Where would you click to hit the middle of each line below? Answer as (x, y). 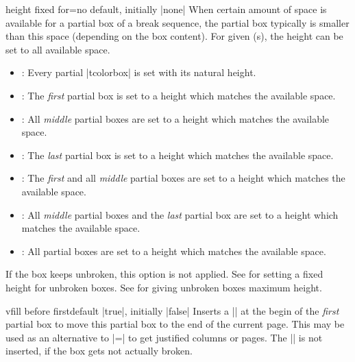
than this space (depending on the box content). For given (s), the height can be (174, 36)
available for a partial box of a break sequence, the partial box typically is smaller (177, 22)
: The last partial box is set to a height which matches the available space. (177, 155)
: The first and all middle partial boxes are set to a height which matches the (183, 178)
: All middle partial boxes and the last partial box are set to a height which (180, 214)
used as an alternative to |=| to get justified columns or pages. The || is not (164, 337)
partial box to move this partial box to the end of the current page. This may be (175, 324)
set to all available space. (58, 49)
